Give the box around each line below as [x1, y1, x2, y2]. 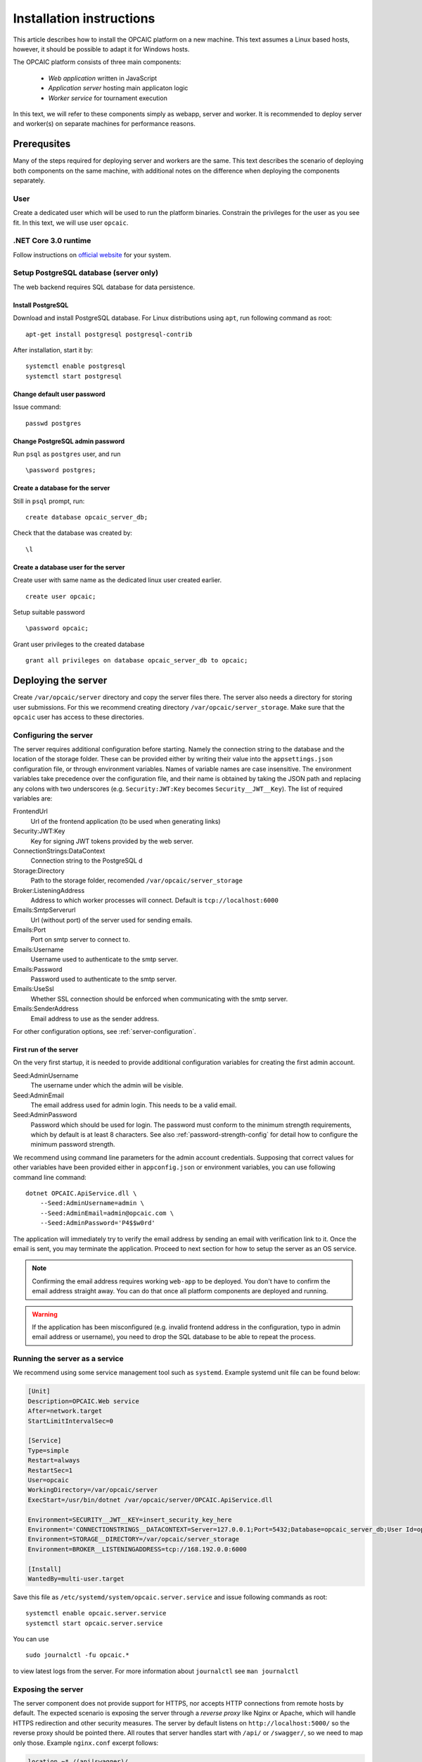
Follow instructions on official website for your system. [13, 250, 172, 259]
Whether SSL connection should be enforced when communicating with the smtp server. [30, 994, 288, 1003]
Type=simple [27, 1446, 70, 1455]
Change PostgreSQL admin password [13, 437, 125, 445]
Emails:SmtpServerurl [13, 906, 76, 914]
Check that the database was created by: [13, 529, 133, 537]
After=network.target [27, 1407, 103, 1415]
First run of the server [13, 1045, 79, 1054]
